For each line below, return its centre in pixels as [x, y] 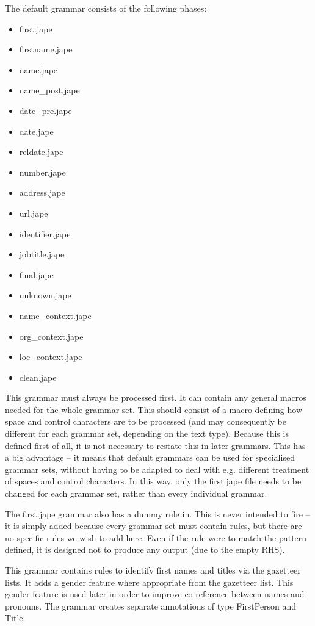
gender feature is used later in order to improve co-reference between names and [155, 594]
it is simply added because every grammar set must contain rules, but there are [154, 526]
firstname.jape [46, 49]
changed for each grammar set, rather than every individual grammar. [136, 493]
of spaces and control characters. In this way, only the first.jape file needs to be [153, 481]
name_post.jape [49, 90]
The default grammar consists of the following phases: [106, 8]
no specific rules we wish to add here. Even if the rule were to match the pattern [156, 537]
